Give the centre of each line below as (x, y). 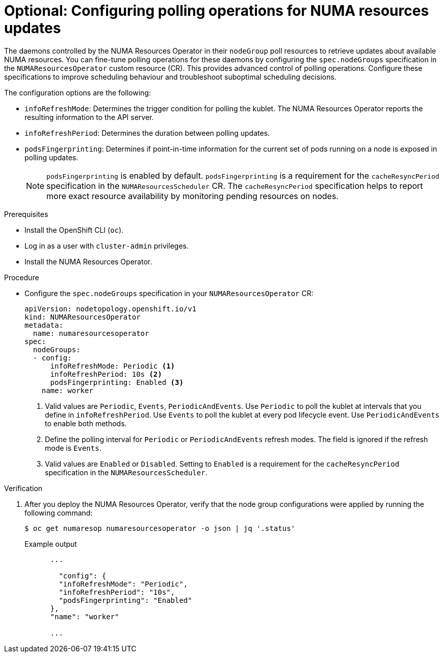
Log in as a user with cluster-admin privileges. (107, 246)
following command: (59, 513)
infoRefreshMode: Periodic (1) (113, 366)
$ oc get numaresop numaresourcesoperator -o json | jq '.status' (160, 528)
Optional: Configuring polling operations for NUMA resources (217, 11)
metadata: (44, 325)
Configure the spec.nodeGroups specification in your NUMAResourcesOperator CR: (169, 293)
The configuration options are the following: (77, 92)
